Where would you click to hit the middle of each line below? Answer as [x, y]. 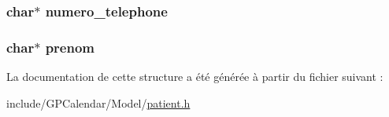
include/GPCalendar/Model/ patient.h [98, 102]
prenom [70, 47]
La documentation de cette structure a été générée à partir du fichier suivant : [195, 77]
